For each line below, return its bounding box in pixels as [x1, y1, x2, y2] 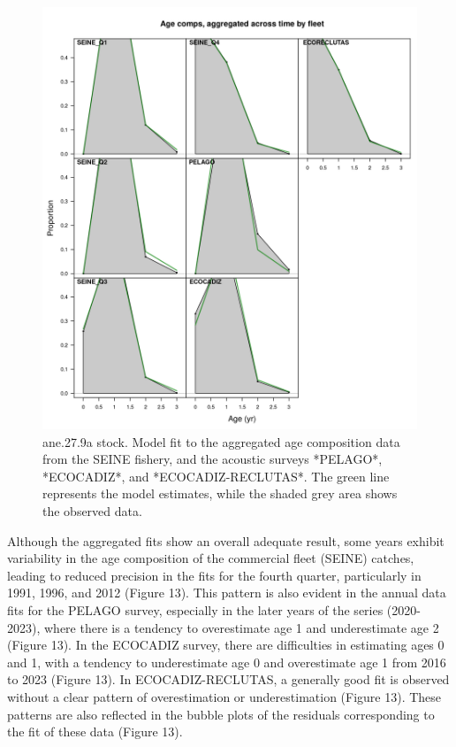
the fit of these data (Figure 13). [7, 722, 183, 741]
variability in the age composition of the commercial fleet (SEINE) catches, [7, 549, 414, 567]
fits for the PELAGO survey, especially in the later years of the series [7, 601, 384, 620]
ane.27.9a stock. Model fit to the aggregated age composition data [42, 432, 400, 451]
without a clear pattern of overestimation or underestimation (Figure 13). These [7, 688, 442, 706]
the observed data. [42, 502, 142, 520]
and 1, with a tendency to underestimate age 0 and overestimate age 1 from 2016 [7, 652, 446, 671]
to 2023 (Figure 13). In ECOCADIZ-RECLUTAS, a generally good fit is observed [7, 670, 450, 689]
